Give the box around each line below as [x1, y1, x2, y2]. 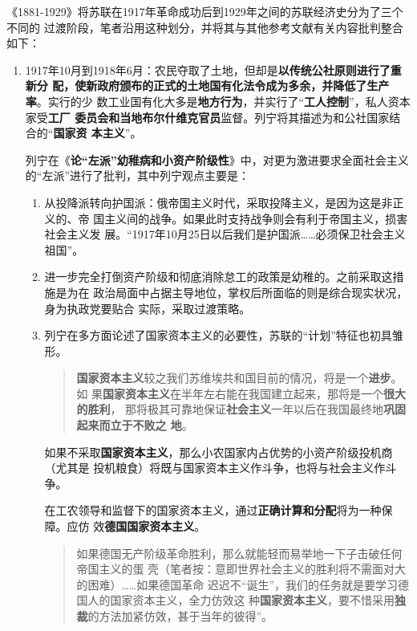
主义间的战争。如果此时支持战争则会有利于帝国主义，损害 [104, 210, 408, 226]
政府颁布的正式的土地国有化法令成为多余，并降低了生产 [97, 77, 390, 94]
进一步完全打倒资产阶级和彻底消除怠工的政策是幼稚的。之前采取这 [44, 268, 393, 285]
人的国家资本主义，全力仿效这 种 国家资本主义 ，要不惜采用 [87, 592, 395, 609]
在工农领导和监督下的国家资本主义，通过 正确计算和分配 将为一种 [44, 502, 382, 519]
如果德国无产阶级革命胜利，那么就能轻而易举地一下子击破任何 [76, 544, 403, 561]
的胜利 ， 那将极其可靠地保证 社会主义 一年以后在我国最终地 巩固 [76, 401, 407, 417]
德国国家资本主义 [104, 518, 195, 535]
